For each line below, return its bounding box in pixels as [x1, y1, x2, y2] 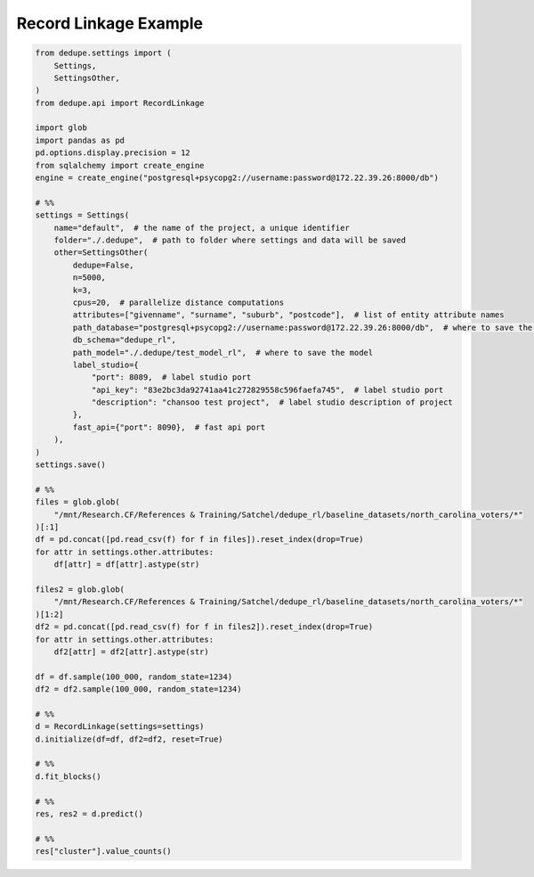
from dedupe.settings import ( [35, 48, 173, 58]
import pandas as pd [35, 135, 125, 145]
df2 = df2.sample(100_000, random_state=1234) [35, 684, 242, 694]
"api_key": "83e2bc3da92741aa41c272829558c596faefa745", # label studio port [91, 384, 444, 395]
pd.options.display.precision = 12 [35, 148, 190, 158]
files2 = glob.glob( [35, 584, 125, 594]
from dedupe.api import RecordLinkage [35, 98, 205, 108]
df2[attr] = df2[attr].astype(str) [53, 646, 209, 657]
